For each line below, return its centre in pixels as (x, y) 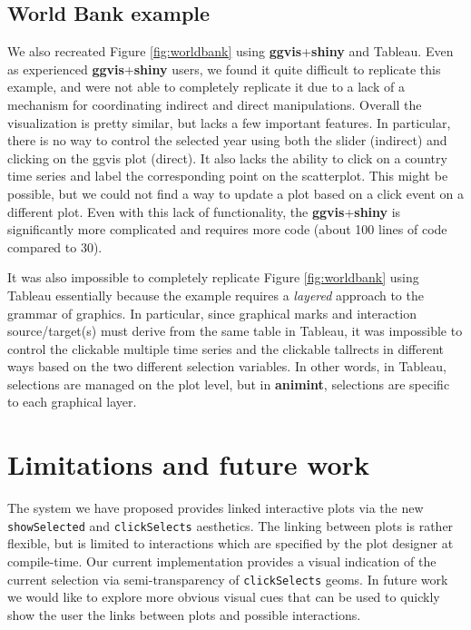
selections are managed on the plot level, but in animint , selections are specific (229, 384)
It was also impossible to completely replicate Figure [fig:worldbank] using (213, 277)
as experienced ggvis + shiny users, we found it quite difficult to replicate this (224, 69)
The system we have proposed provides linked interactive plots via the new (216, 508)
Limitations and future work (188, 464)
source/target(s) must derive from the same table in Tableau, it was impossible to (235, 331)
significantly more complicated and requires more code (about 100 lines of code (227, 229)
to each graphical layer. (72, 402)
